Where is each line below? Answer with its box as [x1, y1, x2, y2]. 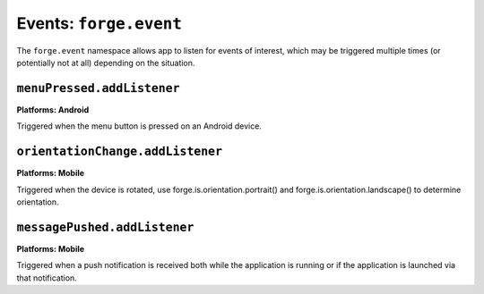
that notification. [16, 273, 78, 283]
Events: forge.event [16, 13, 183, 33]
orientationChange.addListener [16, 144, 223, 159]
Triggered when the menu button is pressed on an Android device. [16, 121, 262, 131]
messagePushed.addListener [16, 220, 194, 234]
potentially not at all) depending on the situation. [16, 57, 195, 68]
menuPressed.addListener [16, 80, 180, 96]
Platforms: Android [16, 104, 90, 115]
